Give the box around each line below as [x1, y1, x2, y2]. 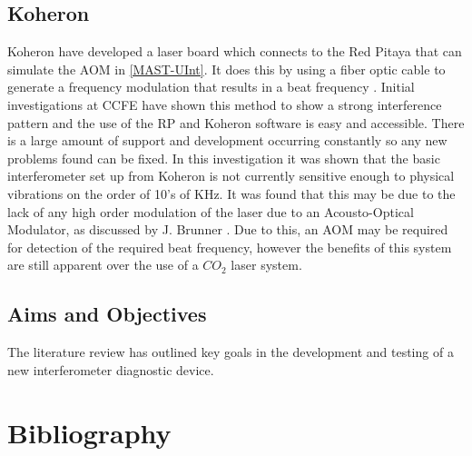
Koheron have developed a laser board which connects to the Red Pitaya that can [7, 42, 462, 61]
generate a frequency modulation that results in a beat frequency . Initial [7, 77, 415, 96]
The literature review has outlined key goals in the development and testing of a [7, 342, 454, 362]
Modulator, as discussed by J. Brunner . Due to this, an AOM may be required [7, 220, 448, 239]
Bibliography [7, 413, 172, 451]
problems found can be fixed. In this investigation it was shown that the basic [7, 148, 440, 167]
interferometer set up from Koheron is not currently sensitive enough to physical [7, 166, 455, 185]
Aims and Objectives [7, 300, 207, 328]
